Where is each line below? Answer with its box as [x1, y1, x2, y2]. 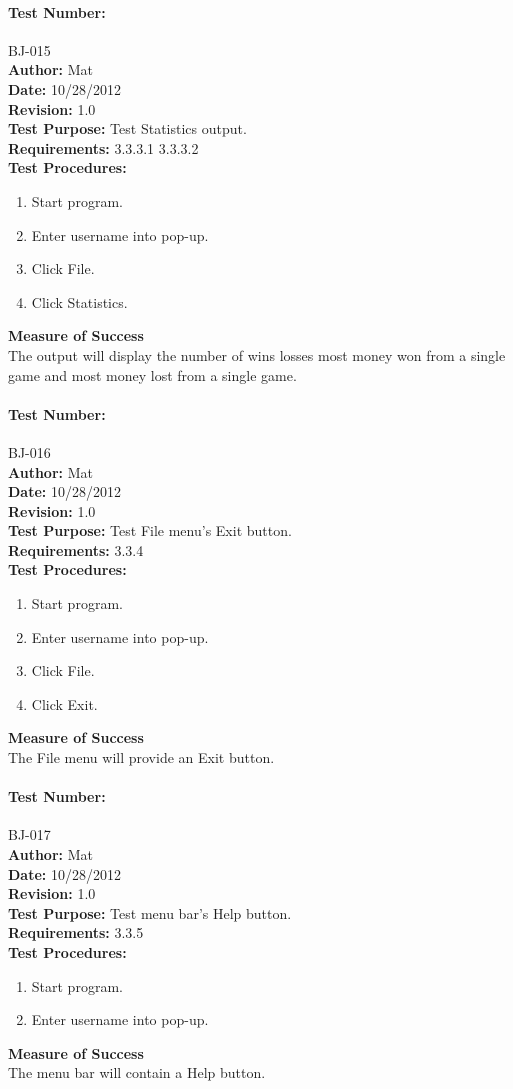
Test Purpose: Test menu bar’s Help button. [8, 902, 292, 923]
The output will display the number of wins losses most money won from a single [8, 344, 506, 365]
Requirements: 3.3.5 [8, 922, 144, 943]
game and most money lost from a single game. [8, 364, 297, 385]
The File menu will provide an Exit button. [8, 747, 275, 768]
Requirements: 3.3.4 [8, 539, 144, 560]
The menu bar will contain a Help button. [8, 1062, 266, 1083]
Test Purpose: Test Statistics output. [8, 118, 247, 139]
